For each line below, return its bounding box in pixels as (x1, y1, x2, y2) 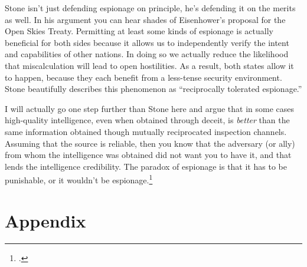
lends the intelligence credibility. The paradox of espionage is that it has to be (5, 160, 287, 172)
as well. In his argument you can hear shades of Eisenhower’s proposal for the (5, 13, 286, 25)
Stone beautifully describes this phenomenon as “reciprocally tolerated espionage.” (5, 83, 302, 95)
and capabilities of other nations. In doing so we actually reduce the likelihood (5, 48, 289, 60)
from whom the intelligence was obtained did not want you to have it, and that (5, 149, 292, 161)
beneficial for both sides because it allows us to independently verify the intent (5, 36, 289, 48)
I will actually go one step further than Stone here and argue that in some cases (5, 102, 295, 114)
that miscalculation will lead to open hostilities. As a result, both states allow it (5, 59, 294, 71)
